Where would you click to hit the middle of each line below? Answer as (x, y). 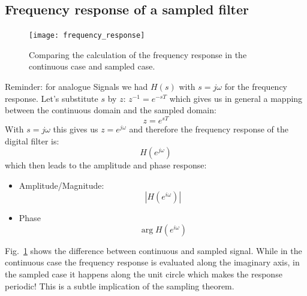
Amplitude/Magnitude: (61, 185)
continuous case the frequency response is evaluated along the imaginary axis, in (152, 262)
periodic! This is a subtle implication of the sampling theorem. (120, 286)
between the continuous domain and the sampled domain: (111, 110)
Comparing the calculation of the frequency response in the (138, 54)
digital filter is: (32, 141)
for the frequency (256, 87)
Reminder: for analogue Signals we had (76, 87)
